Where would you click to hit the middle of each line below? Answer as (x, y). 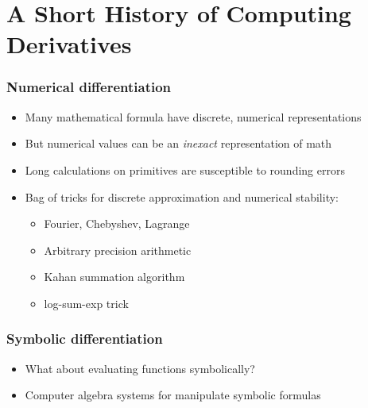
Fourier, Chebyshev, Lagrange (117, 223)
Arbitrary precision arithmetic (118, 250)
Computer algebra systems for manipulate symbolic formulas (173, 395)
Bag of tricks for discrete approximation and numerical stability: (182, 196)
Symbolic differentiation (85, 339)
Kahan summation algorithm (114, 277)
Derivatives (69, 44)
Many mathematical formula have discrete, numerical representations (193, 116)
